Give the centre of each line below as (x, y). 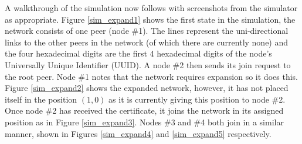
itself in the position (41, 99)
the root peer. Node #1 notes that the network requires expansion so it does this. (151, 76)
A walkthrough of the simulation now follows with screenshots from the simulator (151, 8)
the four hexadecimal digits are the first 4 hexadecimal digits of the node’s (138, 53)
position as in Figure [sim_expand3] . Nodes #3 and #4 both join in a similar (144, 122)
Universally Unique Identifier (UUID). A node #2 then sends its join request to (148, 64)
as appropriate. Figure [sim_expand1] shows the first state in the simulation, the (150, 19)
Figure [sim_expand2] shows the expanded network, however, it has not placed (147, 88)
